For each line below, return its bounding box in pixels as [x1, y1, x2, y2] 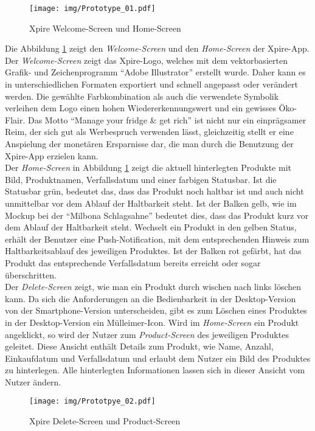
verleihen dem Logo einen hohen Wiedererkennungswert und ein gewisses [5, 102, 276, 114]
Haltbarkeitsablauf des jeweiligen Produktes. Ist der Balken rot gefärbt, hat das [5, 244, 302, 257]
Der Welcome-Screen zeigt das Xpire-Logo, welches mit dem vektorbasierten [5, 53, 288, 66]
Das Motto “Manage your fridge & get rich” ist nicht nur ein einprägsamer [27, 113, 306, 126]
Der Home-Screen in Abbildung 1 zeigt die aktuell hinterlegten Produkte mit [5, 161, 292, 174]
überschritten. [5, 268, 57, 281]
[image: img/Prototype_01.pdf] [29, 4, 156, 13]
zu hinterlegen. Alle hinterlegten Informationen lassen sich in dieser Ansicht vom [5, 364, 305, 376]
